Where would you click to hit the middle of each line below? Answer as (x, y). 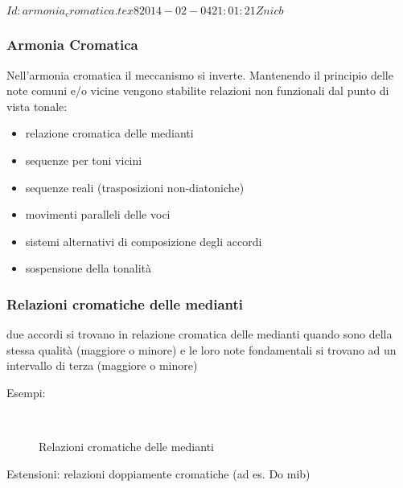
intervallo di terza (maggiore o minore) (102, 365)
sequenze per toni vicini (84, 160)
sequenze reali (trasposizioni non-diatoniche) (135, 187)
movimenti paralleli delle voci (98, 214)
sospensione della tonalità (88, 268)
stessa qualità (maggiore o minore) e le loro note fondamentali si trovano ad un (201, 349)
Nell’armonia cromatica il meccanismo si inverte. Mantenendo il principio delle (200, 74)
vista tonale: (37, 106)
